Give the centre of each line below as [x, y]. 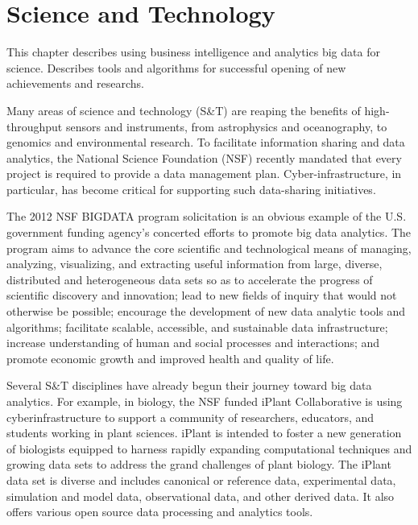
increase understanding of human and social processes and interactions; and [193, 343]
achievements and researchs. [75, 83]
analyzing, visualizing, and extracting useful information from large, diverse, [195, 264]
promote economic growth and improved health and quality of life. [170, 358]
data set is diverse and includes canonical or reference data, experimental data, [201, 480]
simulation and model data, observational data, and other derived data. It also [201, 496]
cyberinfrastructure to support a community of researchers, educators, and [190, 417]
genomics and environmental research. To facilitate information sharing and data [206, 142]
